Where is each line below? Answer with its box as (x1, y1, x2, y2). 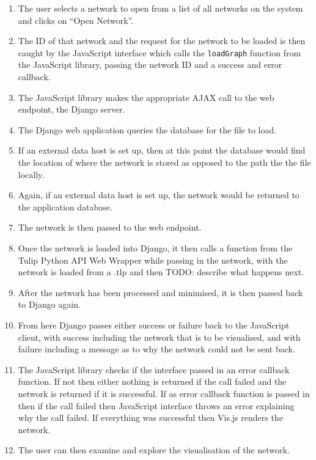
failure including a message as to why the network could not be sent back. (18, 343, 295, 355)
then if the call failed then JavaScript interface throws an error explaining (18, 399, 295, 412)
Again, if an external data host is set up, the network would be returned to (18, 188, 299, 201)
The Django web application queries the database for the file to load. (18, 123, 277, 136)
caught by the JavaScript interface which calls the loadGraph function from (18, 46, 301, 59)
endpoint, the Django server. (18, 103, 125, 116)
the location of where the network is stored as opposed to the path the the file (18, 156, 311, 168)
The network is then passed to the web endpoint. (18, 221, 202, 234)
